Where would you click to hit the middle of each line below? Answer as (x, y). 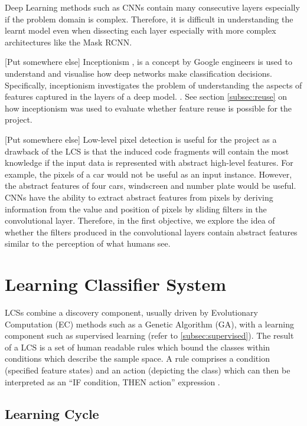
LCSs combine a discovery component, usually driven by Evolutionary (131, 312)
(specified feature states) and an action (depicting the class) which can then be (148, 370)
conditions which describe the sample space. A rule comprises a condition (137, 358)
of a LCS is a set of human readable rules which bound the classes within (138, 347)
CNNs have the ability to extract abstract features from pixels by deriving (139, 197)
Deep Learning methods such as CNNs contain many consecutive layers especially (152, 7)
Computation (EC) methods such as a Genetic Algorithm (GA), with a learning (149, 324)
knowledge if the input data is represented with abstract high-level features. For (149, 163)
